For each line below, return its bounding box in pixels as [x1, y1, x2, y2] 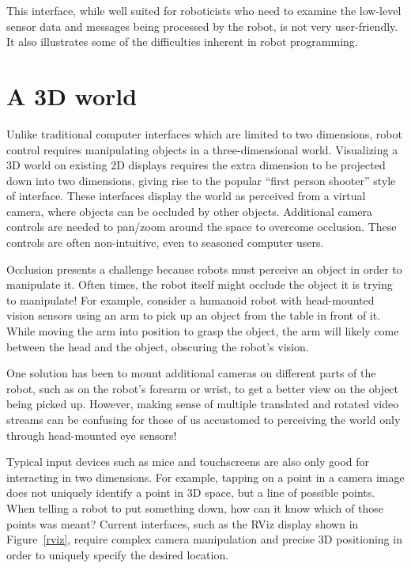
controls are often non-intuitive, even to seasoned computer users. [6, 234, 324, 251]
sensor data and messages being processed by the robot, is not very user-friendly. [6, 17, 398, 34]
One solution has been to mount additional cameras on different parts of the [6, 365, 376, 381]
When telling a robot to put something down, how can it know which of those [6, 499, 383, 516]
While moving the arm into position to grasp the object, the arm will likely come [6, 323, 399, 339]
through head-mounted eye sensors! [6, 426, 177, 443]
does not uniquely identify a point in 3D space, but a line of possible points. [6, 484, 375, 501]
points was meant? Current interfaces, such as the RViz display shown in [6, 515, 359, 532]
